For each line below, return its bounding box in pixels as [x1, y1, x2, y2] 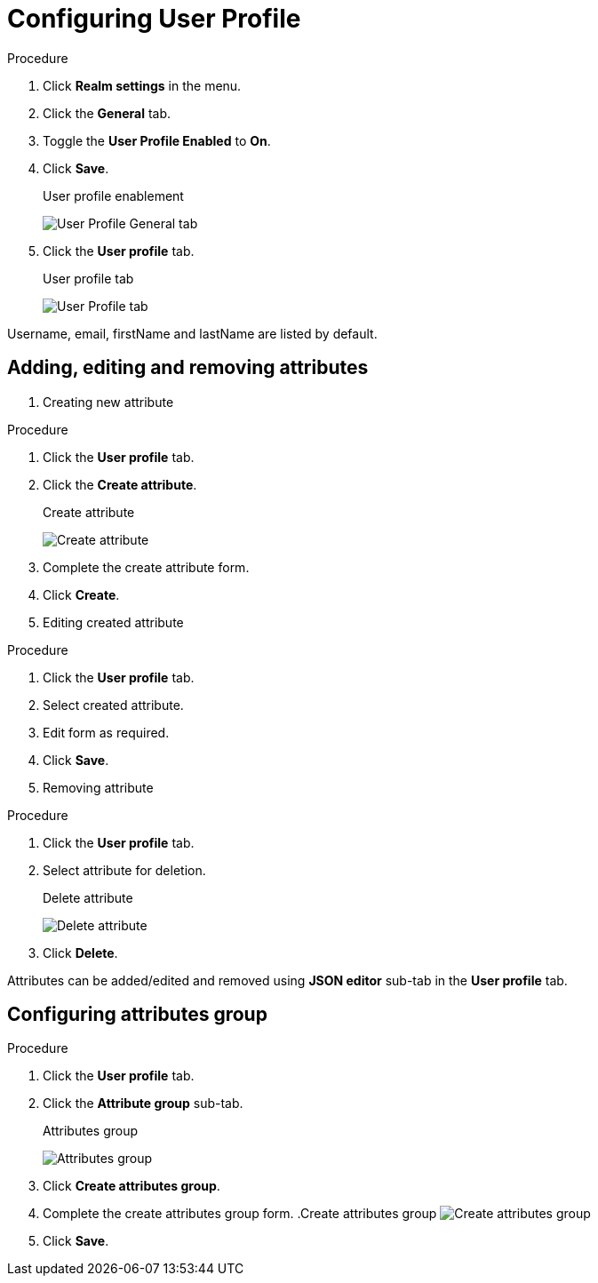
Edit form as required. [43, 724, 170, 740]
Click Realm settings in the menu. [43, 77, 242, 93]
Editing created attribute [43, 614, 184, 630]
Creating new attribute [43, 394, 174, 410]
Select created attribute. [43, 697, 184, 713]
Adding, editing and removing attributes [7, 356, 369, 379]
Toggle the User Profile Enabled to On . [43, 132, 271, 148]
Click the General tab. [43, 105, 171, 121]
